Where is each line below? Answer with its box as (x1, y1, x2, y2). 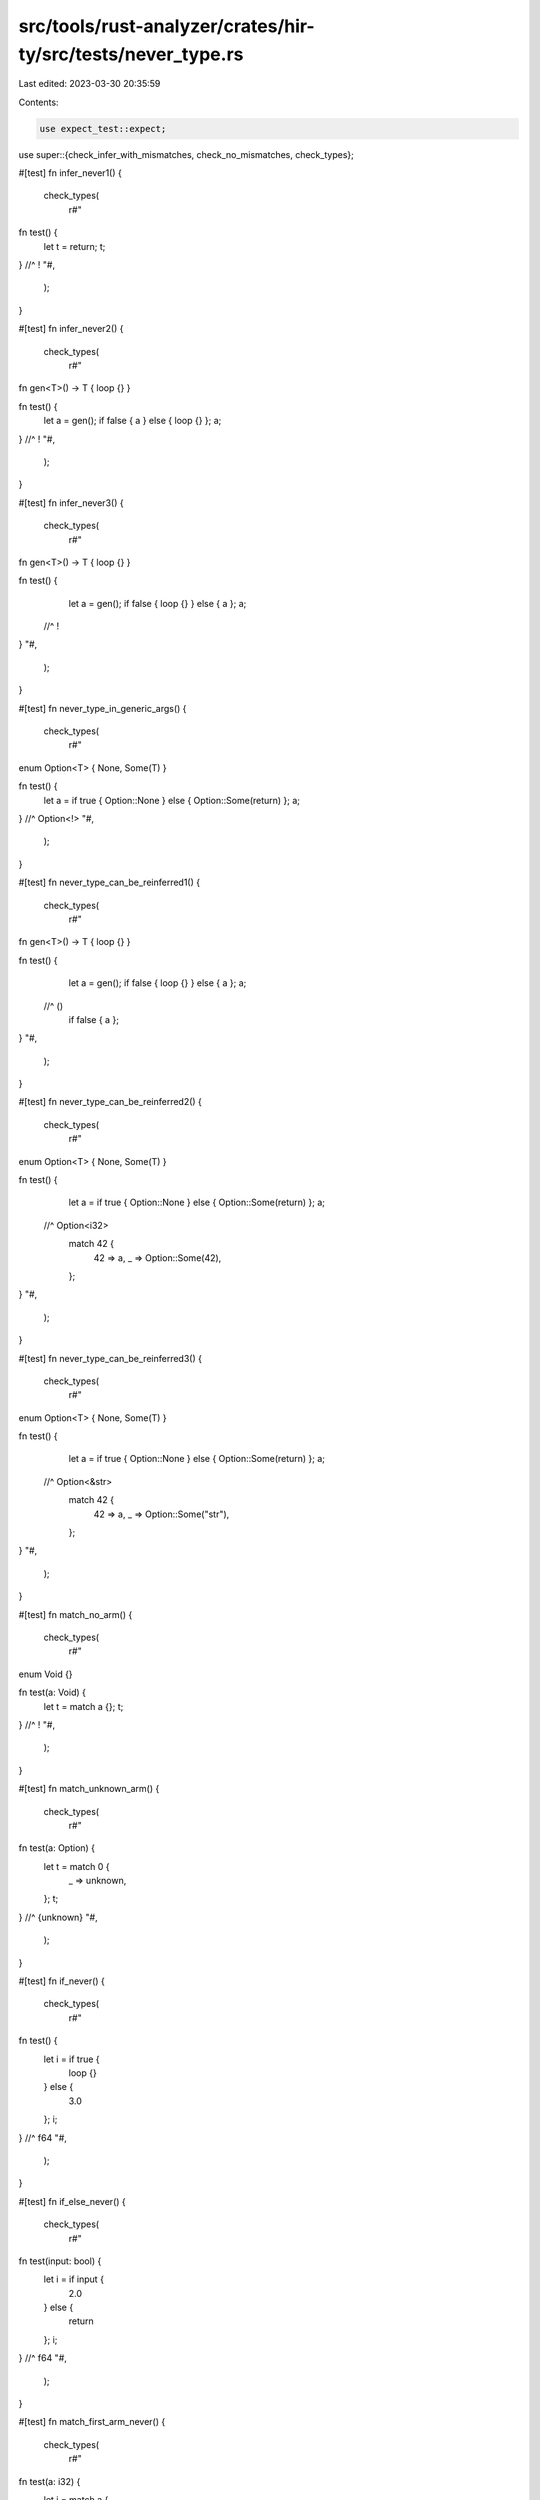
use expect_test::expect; (39, 123, 167, 134)
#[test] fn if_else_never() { (18, 2195, 127, 2207)
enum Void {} (18, 1668, 74, 1680)
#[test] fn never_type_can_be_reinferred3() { (18, 1352, 202, 1364)
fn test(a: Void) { (18, 1686, 87, 1699)
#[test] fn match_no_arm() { (18, 1608, 133, 1620)
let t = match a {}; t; (43, 1700, 124, 1712)
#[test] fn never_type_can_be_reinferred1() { (18, 876, 200, 889)
